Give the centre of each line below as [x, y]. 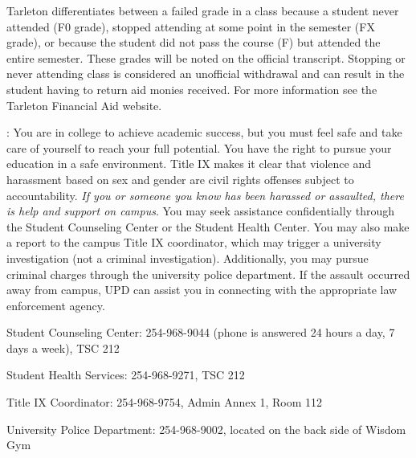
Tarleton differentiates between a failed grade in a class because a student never [203, 10]
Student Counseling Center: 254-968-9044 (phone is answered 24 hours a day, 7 [201, 332]
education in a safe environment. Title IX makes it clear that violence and [189, 164]
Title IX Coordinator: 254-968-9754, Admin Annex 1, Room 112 [165, 402]
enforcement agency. [56, 305]
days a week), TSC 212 [63, 348]
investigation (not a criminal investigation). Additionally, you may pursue [188, 258]
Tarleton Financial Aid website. [84, 105]
